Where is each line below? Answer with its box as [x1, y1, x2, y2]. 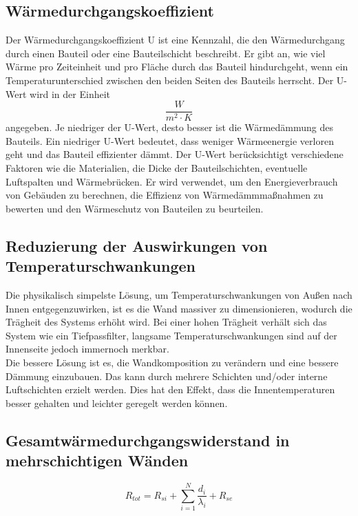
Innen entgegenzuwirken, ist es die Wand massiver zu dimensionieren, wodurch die [6, 301, 352, 315]
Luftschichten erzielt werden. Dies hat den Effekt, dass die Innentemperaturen [6, 382, 335, 397]
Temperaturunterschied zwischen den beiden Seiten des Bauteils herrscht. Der [6, 72, 334, 87]
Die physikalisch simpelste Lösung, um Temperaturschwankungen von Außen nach [6, 287, 352, 301]
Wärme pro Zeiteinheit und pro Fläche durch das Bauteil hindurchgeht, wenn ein [6, 59, 348, 74]
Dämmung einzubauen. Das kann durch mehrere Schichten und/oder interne [6, 368, 328, 383]
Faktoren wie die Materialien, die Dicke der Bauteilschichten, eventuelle [6, 161, 308, 175]
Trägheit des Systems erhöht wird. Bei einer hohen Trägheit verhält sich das [6, 315, 327, 329]
